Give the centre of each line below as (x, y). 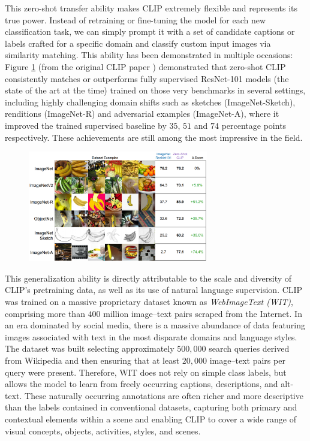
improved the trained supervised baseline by (86, 125)
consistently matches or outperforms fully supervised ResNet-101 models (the (147, 78)
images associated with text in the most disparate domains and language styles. (151, 336)
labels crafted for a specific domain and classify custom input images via (138, 43)
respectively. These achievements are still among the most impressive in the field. (154, 137)
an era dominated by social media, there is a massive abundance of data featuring (155, 325)
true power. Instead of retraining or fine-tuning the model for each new (136, 19)
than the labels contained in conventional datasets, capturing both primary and (151, 407)
